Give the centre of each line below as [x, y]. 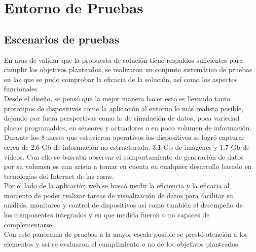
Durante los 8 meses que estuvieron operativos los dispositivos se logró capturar [125, 137]
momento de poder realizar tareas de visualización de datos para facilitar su [119, 195]
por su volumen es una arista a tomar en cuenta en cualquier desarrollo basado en [128, 166]
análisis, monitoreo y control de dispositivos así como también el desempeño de [123, 205]
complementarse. [29, 224]
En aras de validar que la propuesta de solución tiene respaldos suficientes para [124, 60]
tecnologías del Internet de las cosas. [59, 176]
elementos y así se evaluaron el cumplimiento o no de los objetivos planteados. [122, 243]
